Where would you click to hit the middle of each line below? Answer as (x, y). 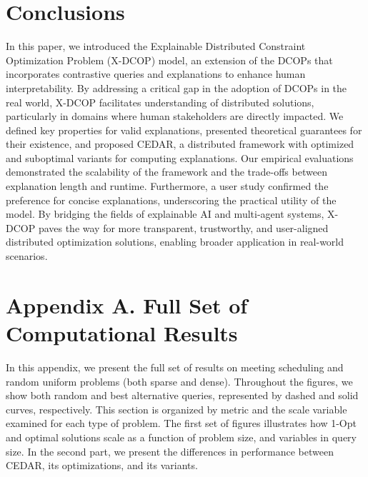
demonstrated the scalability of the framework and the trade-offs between (166, 172)
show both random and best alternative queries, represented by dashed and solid (182, 395)
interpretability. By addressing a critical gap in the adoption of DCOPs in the (176, 87)
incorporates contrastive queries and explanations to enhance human (156, 74)
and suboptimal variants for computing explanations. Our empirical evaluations (180, 157)
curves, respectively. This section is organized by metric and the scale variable (176, 409)
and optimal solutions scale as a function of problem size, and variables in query (181, 437)
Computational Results (122, 333)
